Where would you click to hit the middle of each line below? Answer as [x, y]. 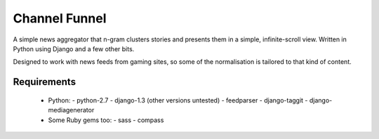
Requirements [45, 82]
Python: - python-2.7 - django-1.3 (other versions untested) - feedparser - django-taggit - [178, 100]
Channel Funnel [60, 18]
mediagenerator [71, 110]
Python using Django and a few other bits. [74, 48]
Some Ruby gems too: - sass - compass [106, 120]
